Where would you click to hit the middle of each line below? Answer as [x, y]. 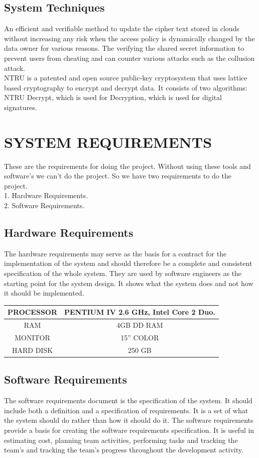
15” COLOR [140, 337]
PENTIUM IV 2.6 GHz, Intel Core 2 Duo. [140, 312]
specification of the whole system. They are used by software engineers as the [123, 273]
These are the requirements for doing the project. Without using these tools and [127, 166]
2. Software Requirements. [44, 205]
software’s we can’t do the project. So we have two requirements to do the [118, 176]
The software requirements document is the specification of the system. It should [128, 400]
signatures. [21, 107]
